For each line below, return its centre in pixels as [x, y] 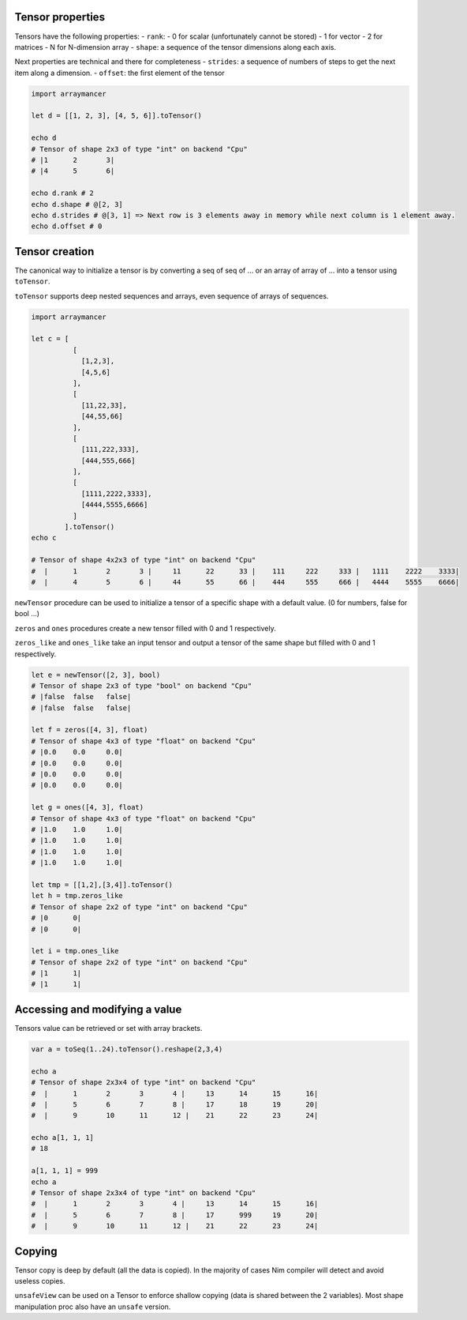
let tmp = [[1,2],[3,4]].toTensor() [102, 884]
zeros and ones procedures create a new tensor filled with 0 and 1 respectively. [145, 628]
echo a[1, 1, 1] [63, 1138]
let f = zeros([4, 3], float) [90, 730]
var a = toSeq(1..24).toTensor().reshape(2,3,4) [127, 1049]
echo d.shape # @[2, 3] [77, 204]
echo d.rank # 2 [63, 193]
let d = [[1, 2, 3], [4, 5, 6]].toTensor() [117, 116]
